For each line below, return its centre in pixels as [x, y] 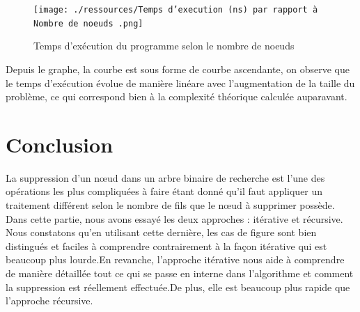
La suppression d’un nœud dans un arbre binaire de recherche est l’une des [165, 177]
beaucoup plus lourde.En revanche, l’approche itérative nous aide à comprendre [175, 259]
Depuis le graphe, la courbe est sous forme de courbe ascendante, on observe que [178, 69]
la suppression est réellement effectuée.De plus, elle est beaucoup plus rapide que [178, 287]
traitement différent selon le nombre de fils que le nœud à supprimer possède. [170, 205]
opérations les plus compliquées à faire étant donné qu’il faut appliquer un [164, 191]
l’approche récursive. [49, 301]
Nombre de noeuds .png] [88, 23]
